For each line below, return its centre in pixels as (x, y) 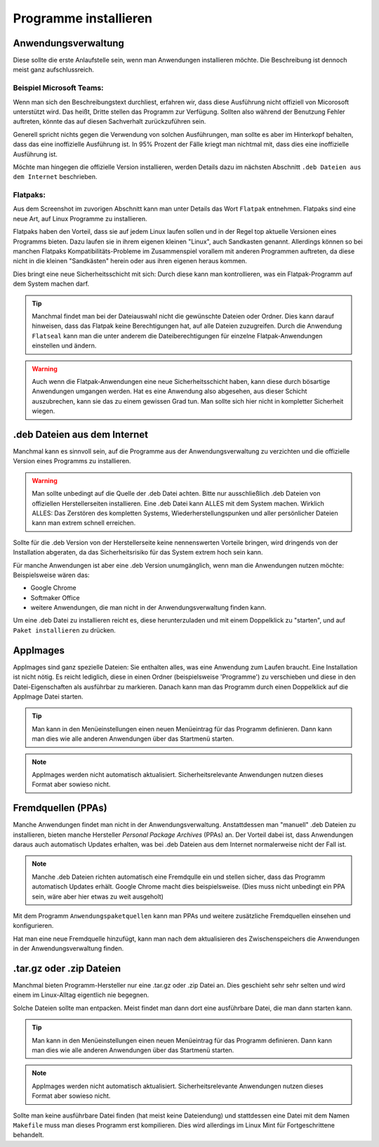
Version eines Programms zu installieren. (72, 461)
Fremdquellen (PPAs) (60, 808)
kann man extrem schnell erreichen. (84, 523)
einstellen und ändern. (64, 346)
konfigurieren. (33, 926)
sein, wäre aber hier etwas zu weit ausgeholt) (98, 896)
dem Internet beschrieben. (55, 177)
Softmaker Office (55, 597)
